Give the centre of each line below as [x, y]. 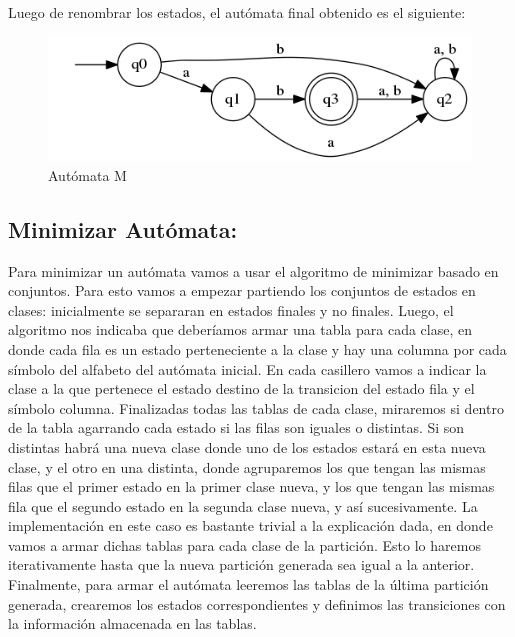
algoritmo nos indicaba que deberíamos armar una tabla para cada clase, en [240, 329]
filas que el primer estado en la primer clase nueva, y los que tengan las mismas [251, 486]
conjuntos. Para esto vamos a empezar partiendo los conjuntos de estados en [242, 290]
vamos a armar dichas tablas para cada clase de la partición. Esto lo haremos [244, 544]
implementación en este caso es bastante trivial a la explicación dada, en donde [250, 525]
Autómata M [87, 174]
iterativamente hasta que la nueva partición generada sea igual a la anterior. [241, 564]
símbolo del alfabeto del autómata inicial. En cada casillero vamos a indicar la [247, 368]
